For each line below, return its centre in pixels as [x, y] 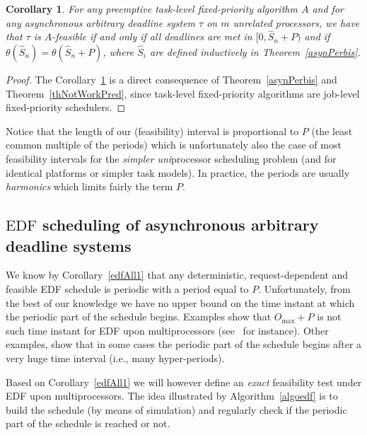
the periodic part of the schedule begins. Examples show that [139, 317]
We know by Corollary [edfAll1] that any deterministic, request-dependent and [177, 275]
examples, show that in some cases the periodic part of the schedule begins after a [184, 344]
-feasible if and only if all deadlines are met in [152, 36]
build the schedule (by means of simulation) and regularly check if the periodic [176, 409]
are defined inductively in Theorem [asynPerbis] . [255, 52]
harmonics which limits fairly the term [89, 186]
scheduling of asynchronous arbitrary [181, 225]
